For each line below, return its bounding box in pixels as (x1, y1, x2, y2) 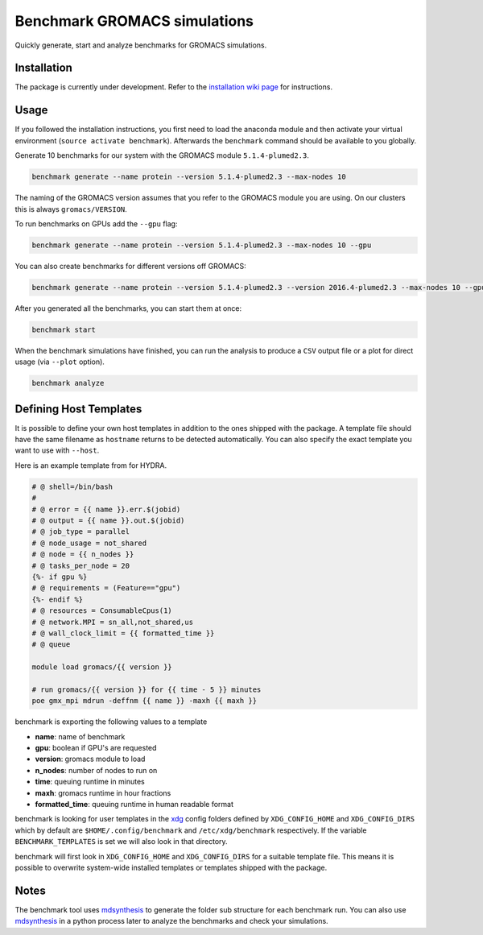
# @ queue (31, 640, 71, 649)
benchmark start (31, 325, 97, 334)
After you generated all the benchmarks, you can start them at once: (14, 303, 242, 313)
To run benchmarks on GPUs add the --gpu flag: (14, 218, 178, 229)
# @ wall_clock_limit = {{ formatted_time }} (31, 628, 215, 638)
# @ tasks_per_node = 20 (31, 561, 130, 570)
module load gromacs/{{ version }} (31, 663, 172, 672)
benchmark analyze (31, 379, 105, 388)
